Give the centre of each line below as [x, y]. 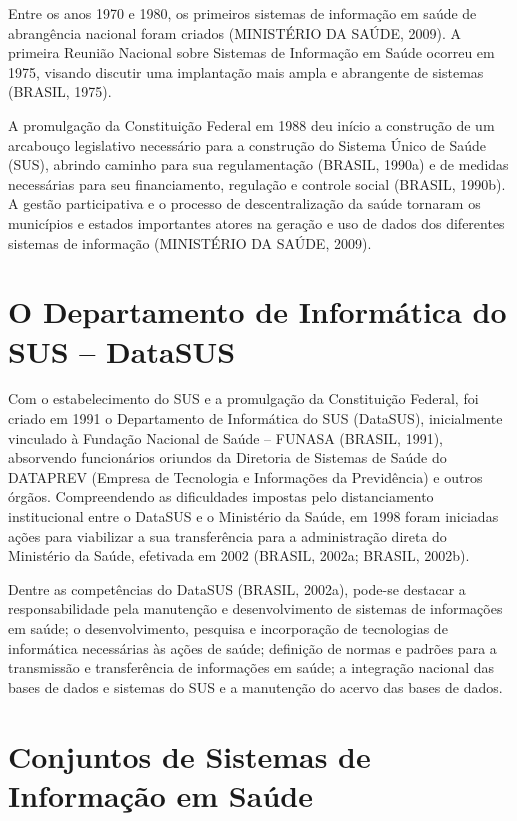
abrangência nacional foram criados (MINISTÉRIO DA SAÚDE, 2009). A [235, 32]
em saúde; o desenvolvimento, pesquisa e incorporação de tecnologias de [228, 627]
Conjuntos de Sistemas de [189, 755]
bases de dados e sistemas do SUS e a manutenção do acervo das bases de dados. [255, 686]
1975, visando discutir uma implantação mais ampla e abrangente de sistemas [246, 71]
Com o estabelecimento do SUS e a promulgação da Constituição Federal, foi [243, 398]
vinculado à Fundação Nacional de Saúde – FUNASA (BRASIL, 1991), [226, 437]
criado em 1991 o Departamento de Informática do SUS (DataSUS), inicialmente [255, 418]
